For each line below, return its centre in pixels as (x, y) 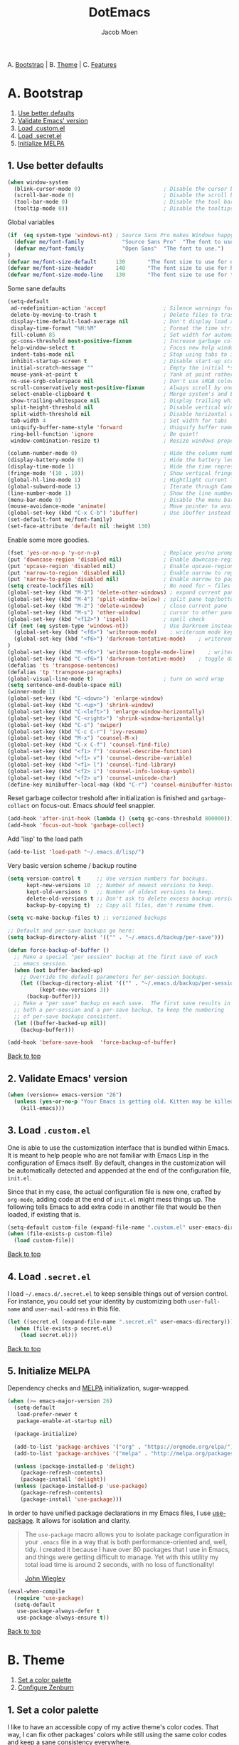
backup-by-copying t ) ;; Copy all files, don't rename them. (120, 905)
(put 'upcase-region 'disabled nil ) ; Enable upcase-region (121, 566)
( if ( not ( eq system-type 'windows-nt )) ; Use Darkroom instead (121, 626)
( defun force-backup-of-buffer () (59, 950)
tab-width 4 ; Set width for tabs (119, 421)
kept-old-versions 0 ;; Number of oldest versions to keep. (120, 892)
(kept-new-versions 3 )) (74, 990)
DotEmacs (119, 12)
